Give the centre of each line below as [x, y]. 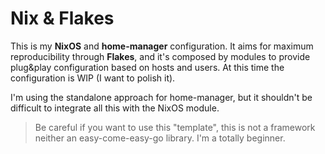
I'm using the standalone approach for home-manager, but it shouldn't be [161, 97]
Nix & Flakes [62, 18]
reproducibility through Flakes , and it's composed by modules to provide [160, 56]
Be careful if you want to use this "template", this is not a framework [175, 127]
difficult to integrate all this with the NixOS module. [115, 108]
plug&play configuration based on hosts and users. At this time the [147, 67]
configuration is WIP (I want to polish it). [93, 78]
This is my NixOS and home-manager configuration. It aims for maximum [162, 46]
